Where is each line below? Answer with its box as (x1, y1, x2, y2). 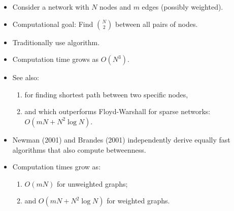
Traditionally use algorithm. (12, 37, 100, 47)
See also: (12, 72, 39, 83)
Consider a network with (12, 2, 89, 12)
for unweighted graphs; (56, 178, 128, 189)
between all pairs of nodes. (115, 18, 198, 29)
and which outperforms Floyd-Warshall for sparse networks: (24, 106, 211, 117)
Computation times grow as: (12, 161, 101, 172)
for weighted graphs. (107, 195, 170, 206)
